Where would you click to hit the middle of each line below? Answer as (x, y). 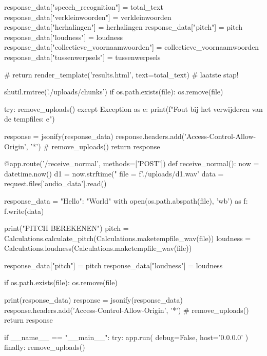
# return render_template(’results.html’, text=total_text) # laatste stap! (121, 74)
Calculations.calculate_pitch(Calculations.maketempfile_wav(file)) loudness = (128, 238)
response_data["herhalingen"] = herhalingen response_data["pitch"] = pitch (123, 27)
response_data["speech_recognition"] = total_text (84, 7)
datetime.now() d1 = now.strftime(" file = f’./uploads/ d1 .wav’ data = (114, 173)
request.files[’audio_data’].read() (55, 183)
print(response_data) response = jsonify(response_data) (94, 300)
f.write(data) (24, 211)
